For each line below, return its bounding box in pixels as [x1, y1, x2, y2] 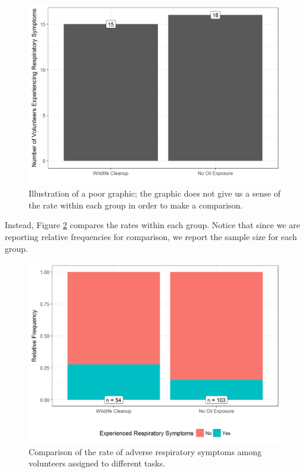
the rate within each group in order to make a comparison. [29, 198, 243, 211]
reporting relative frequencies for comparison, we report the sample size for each [5, 231, 297, 243]
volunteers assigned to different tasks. [29, 457, 166, 469]
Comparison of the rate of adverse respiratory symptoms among [29, 445, 262, 458]
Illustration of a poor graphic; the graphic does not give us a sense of [29, 187, 281, 200]
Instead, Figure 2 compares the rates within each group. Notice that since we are [5, 219, 300, 231]
